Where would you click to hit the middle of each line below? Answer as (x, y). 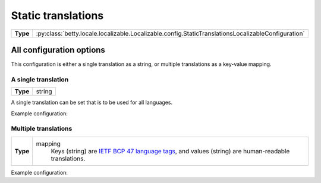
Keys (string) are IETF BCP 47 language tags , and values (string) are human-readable (170, 151)
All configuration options (58, 50)
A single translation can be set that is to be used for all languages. (92, 102)
